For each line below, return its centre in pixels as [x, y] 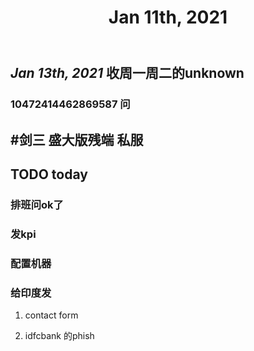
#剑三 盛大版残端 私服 [77, 139]
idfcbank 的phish [59, 335]
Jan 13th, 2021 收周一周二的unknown [127, 73]
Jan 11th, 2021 [168, 17]
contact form [51, 315]
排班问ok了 [37, 204]
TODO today [49, 174]
